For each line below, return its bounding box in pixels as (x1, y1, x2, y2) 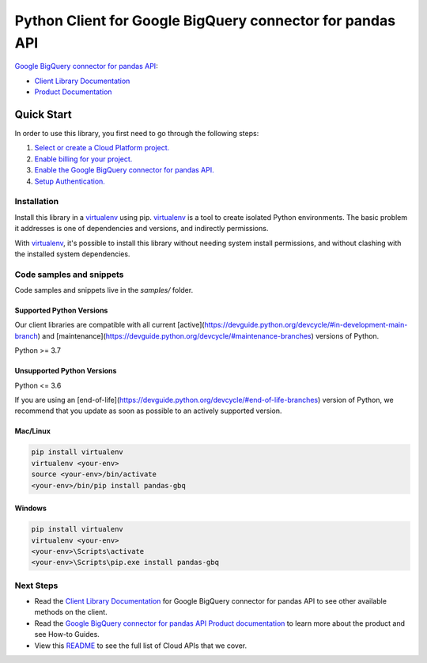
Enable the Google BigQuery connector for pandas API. (34, 165, 214, 175)
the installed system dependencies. (14, 249, 130, 259)
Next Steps (14, 580, 59, 591)
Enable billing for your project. (34, 154, 133, 164)
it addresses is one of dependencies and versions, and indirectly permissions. (14, 224, 269, 233)
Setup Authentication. (34, 176, 106, 186)
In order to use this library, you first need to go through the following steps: (14, 129, 259, 138)
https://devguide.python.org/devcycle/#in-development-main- (204, 320, 408, 330)
